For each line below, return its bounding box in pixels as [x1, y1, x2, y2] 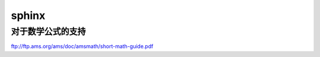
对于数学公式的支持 [11, 26, 86, 37]
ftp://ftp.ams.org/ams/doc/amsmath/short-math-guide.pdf [11, 43, 153, 50]
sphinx [11, 9, 46, 22]
